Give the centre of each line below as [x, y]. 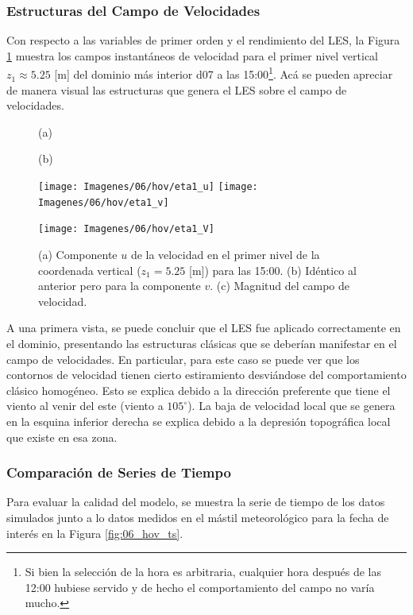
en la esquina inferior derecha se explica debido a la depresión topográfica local [199, 421]
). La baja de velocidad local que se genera [291, 406]
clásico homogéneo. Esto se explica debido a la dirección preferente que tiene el [199, 390]
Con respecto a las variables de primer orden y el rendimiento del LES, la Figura [203, 40]
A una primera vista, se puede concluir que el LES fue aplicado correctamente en [204, 328]
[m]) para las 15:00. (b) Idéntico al [273, 270]
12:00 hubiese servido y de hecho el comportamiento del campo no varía [200, 587]
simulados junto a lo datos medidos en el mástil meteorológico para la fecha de [198, 517]
